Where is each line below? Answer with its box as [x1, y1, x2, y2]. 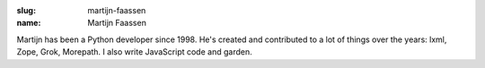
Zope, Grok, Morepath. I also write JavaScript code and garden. [16, 47, 252, 57]
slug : [16, 5, 36, 15]
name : [16, 18, 41, 29]
